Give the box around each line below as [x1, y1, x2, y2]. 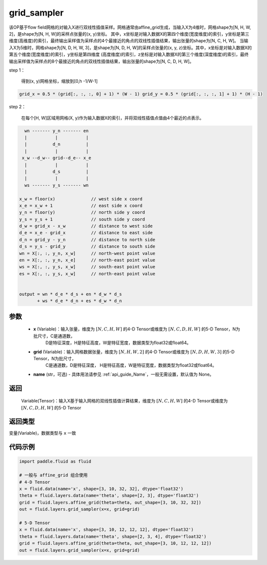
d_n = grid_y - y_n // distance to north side [19, 237, 156, 242]
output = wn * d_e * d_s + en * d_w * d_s [19, 292, 122, 297]
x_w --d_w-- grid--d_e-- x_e [22, 155, 91, 161]
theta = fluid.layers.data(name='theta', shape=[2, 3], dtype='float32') [19, 493, 199, 498]
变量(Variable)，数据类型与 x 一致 [9, 430, 76, 436]
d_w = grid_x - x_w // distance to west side [19, 223, 153, 229]
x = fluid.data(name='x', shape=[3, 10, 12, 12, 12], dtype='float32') [19, 527, 194, 532]
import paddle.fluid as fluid [19, 459, 91, 464]
